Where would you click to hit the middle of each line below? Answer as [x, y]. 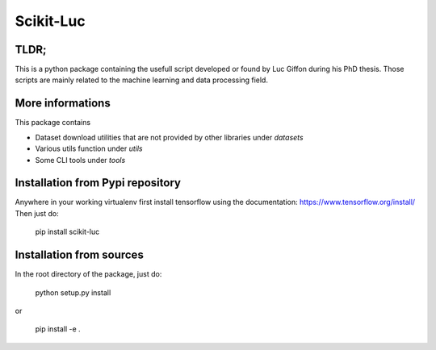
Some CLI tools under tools [80, 160]
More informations [63, 104]
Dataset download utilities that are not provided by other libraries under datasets [169, 137]
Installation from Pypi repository [98, 183]
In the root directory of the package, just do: [88, 274]
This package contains [53, 123]
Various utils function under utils [89, 148]
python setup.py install [73, 292]
